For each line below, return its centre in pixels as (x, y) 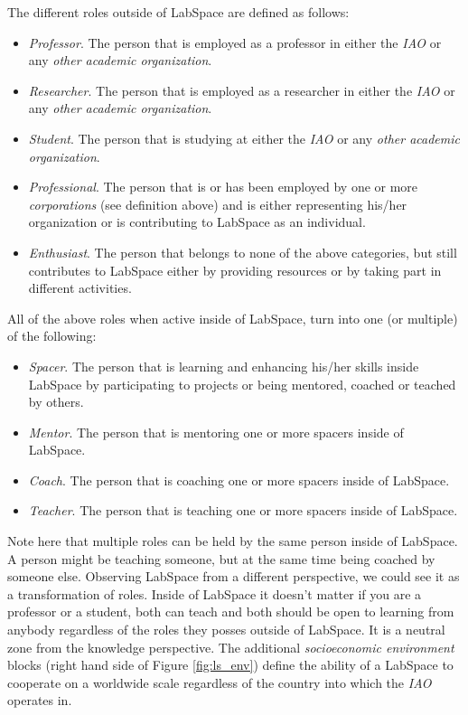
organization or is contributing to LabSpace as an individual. (197, 222)
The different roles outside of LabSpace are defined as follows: (178, 12)
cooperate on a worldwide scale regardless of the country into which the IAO (220, 682)
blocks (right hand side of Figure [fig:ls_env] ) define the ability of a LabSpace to (230, 665)
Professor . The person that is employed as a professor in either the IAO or (235, 42)
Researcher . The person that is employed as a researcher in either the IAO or (242, 90)
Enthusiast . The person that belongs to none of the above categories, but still (243, 252)
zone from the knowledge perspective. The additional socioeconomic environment (231, 647)
